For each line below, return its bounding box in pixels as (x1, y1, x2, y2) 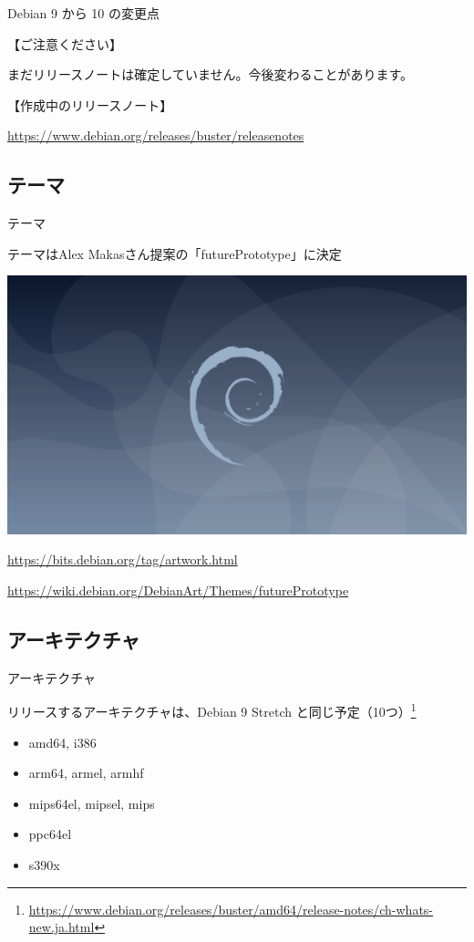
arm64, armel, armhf (28, 763, 144, 782)
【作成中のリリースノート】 (7, 95, 173, 114)
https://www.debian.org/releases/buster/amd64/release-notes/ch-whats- (28, 899, 434, 918)
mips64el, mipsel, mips (28, 793, 155, 813)
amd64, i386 (28, 732, 97, 751)
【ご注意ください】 (7, 34, 122, 53)
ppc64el (28, 824, 72, 844)
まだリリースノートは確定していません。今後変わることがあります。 (7, 65, 414, 84)
